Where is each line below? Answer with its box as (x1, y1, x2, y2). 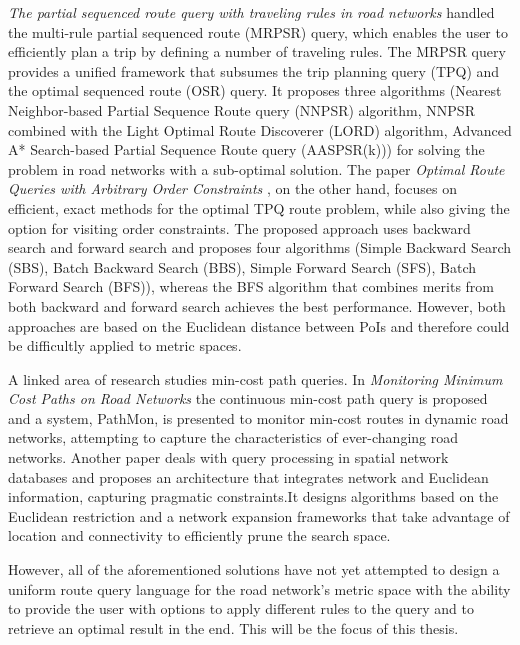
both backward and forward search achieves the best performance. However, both (8, 295, 506, 316)
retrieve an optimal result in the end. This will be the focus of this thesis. (8, 617, 459, 638)
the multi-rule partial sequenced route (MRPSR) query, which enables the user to (8, 21, 508, 42)
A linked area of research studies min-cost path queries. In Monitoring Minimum (8, 368, 503, 389)
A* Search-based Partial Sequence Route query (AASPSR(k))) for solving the (8, 139, 485, 160)
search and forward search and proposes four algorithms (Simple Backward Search (8, 237, 511, 258)
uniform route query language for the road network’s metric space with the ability (8, 578, 511, 599)
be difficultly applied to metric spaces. (8, 335, 242, 356)
